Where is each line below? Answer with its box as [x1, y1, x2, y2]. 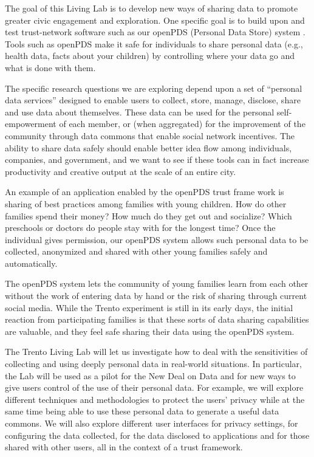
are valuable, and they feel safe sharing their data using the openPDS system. [5, 325, 295, 337]
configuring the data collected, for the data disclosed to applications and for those [5, 428, 310, 441]
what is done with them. [5, 61, 96, 74]
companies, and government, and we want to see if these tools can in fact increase [5, 153, 309, 166]
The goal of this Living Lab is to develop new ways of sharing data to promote [5, 2, 298, 14]
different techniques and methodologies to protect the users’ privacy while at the [5, 393, 305, 405]
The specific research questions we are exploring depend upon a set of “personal [5, 81, 302, 94]
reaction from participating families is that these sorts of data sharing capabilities [5, 313, 309, 326]
